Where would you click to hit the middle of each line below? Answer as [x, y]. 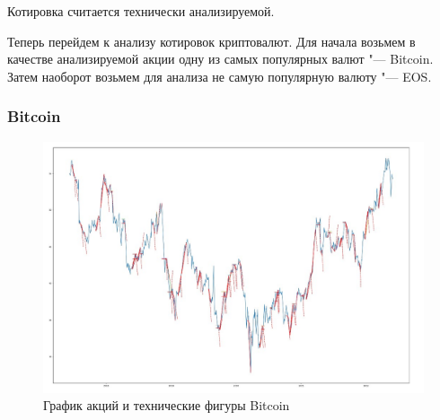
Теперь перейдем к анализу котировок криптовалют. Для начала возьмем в [211, 41]
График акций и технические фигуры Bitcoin [167, 405]
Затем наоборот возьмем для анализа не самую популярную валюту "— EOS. [220, 76]
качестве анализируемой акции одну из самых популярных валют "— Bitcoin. [220, 59]
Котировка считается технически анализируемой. [141, 11]
